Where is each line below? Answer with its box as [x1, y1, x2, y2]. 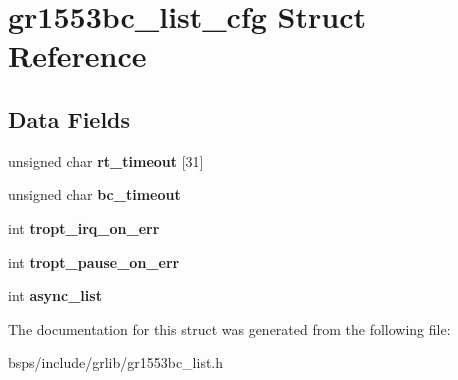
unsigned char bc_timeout [8, 184, 181, 205]
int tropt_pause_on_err [8, 251, 180, 272]
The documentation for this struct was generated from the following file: [8, 318, 451, 339]
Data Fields [8, 103, 131, 134]
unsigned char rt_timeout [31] [8, 150, 204, 171]
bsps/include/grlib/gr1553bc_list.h [8, 352, 224, 373]
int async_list [8, 285, 102, 306]
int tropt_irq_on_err [8, 217, 160, 238]
